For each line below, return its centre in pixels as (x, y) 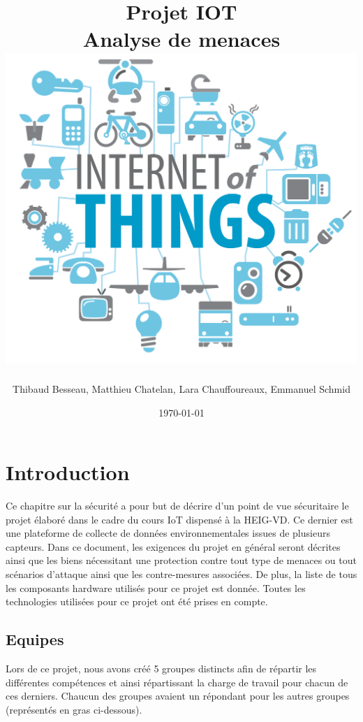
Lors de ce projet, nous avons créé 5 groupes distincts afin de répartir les (161, 669)
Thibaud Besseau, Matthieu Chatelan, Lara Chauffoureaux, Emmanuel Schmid (181, 388)
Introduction (68, 472)
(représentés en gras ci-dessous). (74, 709)
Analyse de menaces (181, 39)
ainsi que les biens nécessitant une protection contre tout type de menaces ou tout (181, 560)
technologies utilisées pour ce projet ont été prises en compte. (137, 601)
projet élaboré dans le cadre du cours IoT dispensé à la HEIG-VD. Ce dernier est (179, 519)
